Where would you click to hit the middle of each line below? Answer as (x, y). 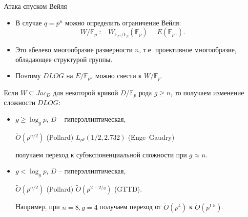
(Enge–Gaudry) (151, 137)
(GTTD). (128, 189)
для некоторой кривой (85, 92)
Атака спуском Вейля (36, 6)
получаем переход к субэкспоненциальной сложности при (101, 154)
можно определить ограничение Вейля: (123, 22)
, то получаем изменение (207, 92)
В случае (29, 22)
